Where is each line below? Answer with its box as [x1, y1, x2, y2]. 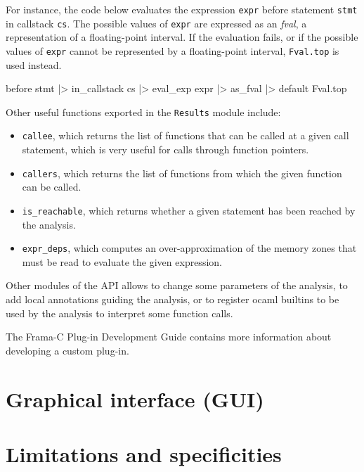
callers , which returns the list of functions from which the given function [22, 165, 342, 180]
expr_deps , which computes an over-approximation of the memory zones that [22, 241, 357, 255]
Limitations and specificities [6, 439, 282, 468]
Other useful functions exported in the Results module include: [6, 104, 281, 119]
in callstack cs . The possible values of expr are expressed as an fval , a [6, 15, 307, 30]
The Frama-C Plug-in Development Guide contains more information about [6, 329, 332, 344]
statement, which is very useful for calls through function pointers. [22, 142, 309, 157]
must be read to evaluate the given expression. [22, 254, 222, 269]
